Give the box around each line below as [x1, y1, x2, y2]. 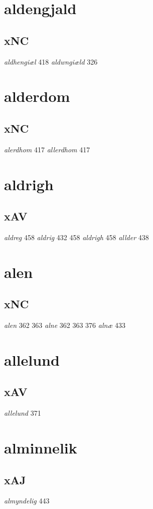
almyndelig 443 [4, 495, 50, 506]
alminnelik [4, 437, 77, 458]
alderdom [4, 86, 70, 106]
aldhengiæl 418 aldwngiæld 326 [4, 56, 98, 67]
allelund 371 [4, 408, 41, 418]
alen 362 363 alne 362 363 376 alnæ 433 [4, 320, 126, 330]
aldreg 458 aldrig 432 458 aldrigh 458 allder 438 [4, 232, 149, 242]
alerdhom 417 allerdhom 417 [4, 144, 90, 154]
